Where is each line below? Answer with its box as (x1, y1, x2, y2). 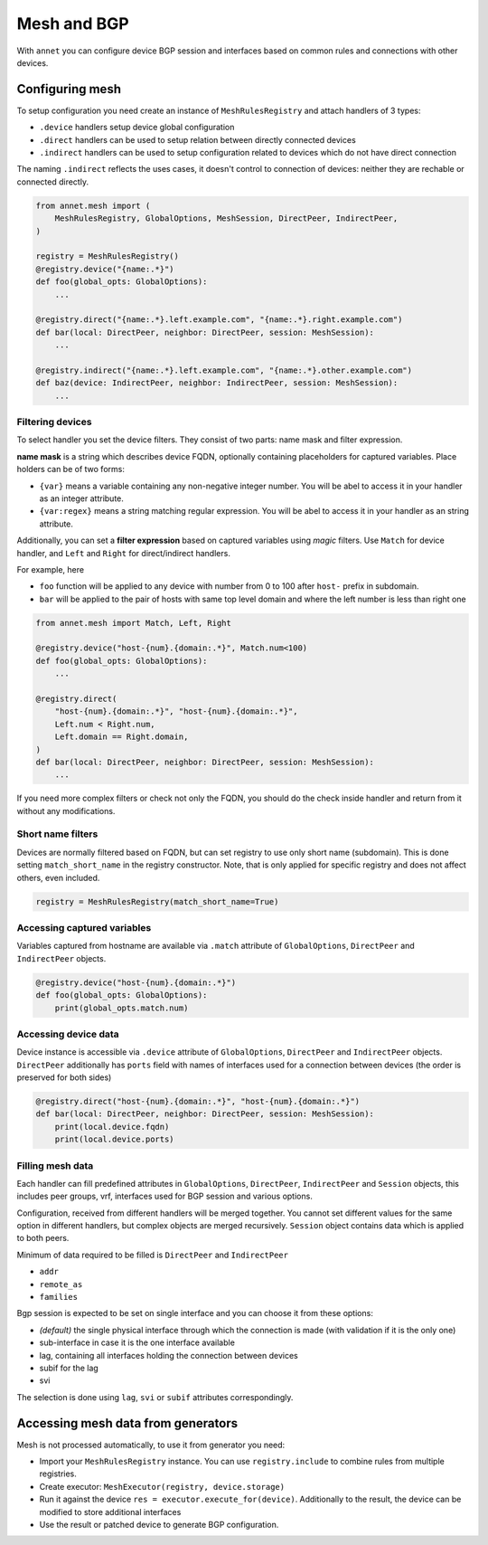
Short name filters (16, 828, 99, 840)
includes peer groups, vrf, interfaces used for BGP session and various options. (16, 1190, 314, 1202)
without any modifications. (16, 805, 116, 816)
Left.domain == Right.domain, (54, 732, 189, 742)
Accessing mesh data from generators (16, 1416, 239, 1431)
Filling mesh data (16, 1159, 94, 1171)
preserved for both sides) (16, 1072, 112, 1083)
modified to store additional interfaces (39, 1506, 182, 1517)
